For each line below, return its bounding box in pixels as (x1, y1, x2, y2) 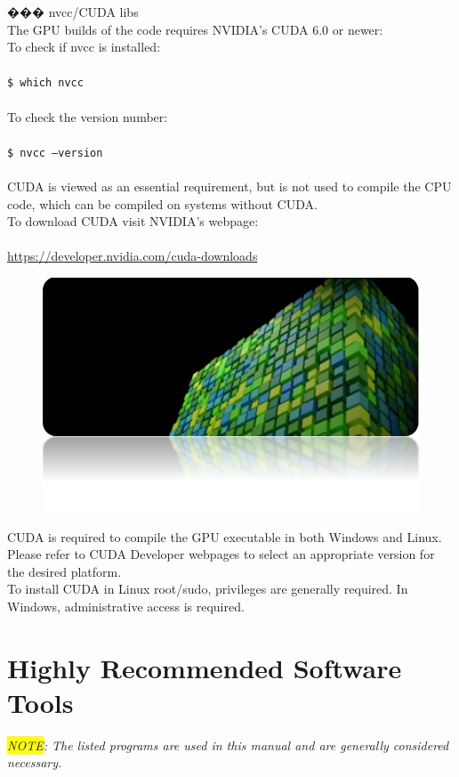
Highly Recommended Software (7, 649, 402, 685)
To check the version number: (7, 107, 168, 125)
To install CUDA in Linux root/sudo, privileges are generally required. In (7, 579, 408, 598)
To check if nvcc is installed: (7, 37, 161, 56)
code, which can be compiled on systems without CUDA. (7, 194, 318, 213)
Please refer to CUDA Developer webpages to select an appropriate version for (7, 545, 435, 563)
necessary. (7, 753, 62, 772)
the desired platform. (7, 562, 122, 580)
